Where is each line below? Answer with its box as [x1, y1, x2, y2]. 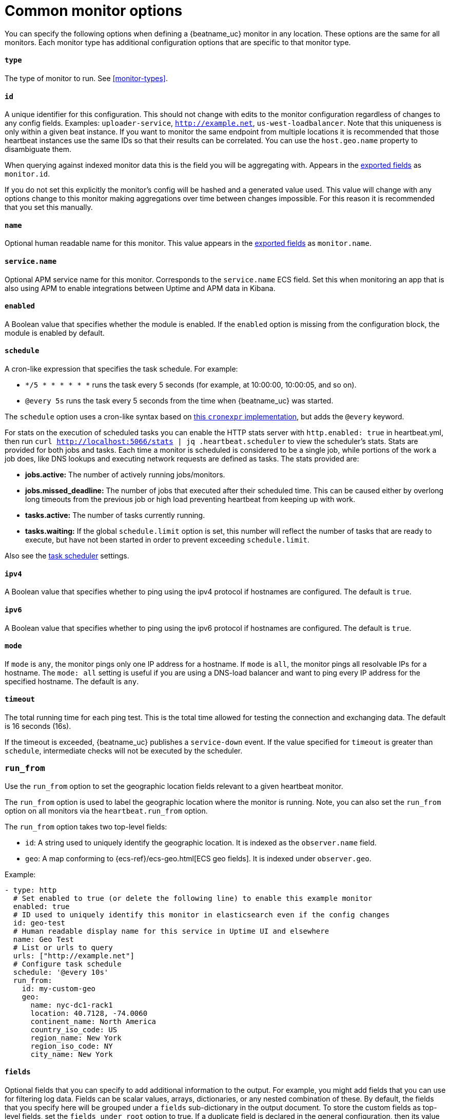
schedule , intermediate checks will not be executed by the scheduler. [5, 746, 243, 755]
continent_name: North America [30, 1017, 156, 1026]
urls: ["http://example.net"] [13, 951, 134, 960]
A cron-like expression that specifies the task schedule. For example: [5, 364, 238, 374]
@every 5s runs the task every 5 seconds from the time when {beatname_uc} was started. [25, 396, 334, 406]
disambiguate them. [5, 145, 72, 154]
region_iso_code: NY [30, 1041, 113, 1050]
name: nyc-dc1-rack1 [30, 1000, 113, 1009]
